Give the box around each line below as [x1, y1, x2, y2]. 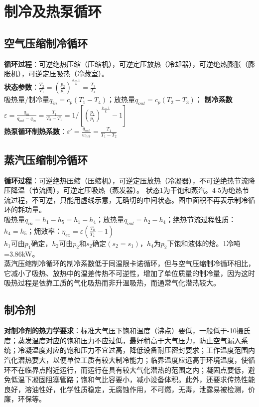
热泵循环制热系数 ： [4, 126, 67, 136]
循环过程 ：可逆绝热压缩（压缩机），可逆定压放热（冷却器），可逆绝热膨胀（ [4, 58, 248, 69]
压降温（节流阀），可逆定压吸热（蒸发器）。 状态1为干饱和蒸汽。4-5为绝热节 [4, 185, 250, 195]
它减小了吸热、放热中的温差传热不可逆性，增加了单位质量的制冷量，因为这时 [4, 268, 255, 278]
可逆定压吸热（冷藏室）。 [28, 68, 109, 79]
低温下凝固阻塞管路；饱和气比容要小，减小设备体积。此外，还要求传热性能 [10, 374, 255, 385]
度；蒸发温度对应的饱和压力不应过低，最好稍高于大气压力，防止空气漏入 [4, 335, 241, 345]
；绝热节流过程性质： [166, 214, 236, 224]
